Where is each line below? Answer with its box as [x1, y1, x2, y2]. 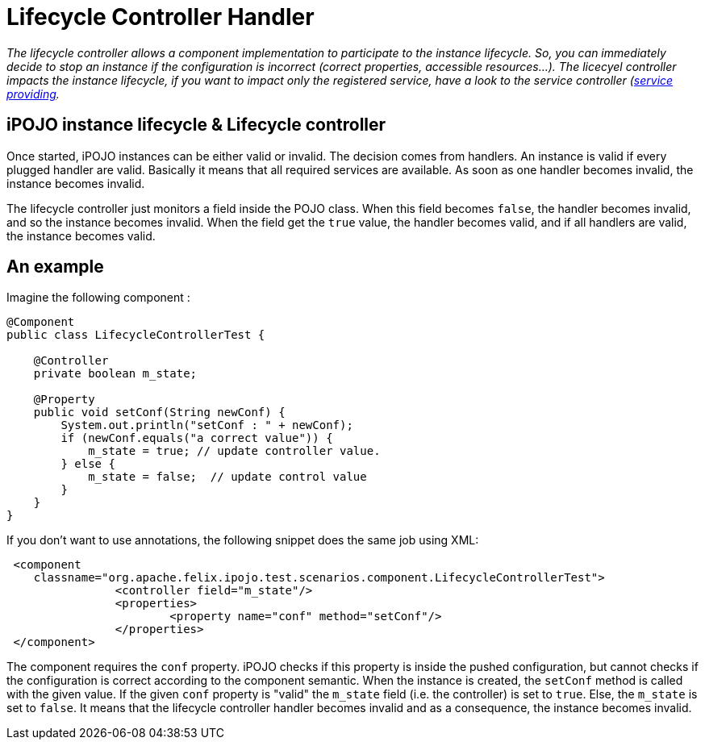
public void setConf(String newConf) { [33, 406, 286, 419]
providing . [6, 86, 60, 101]
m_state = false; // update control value [88, 470, 367, 484]
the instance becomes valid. [6, 228, 156, 243]
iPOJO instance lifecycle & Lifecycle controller [6, 115, 386, 135]
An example [6, 256, 104, 277]
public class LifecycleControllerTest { [6, 328, 265, 342]
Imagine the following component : [6, 290, 190, 305]
